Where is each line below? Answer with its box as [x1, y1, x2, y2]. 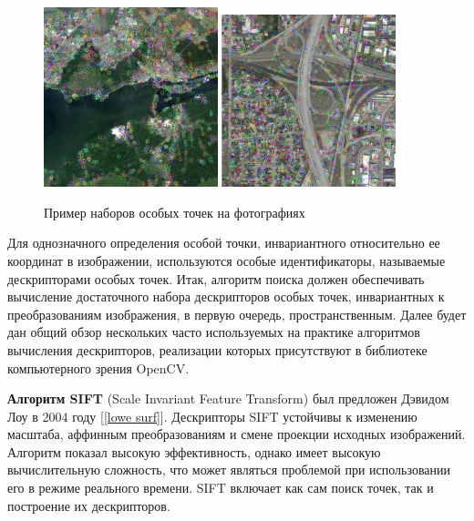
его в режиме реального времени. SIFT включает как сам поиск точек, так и [7, 478, 434, 497]
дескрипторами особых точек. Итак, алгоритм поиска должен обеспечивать [7, 269, 425, 288]
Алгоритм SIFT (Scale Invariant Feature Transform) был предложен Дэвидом [7, 389, 449, 408]
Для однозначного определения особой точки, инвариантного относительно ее [7, 233, 440, 252]
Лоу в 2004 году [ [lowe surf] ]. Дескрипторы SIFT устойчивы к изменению [7, 406, 417, 425]
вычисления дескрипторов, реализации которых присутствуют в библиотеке [7, 340, 428, 359]
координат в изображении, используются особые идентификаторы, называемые [7, 250, 446, 270]
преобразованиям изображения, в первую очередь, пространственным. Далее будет [7, 304, 467, 323]
